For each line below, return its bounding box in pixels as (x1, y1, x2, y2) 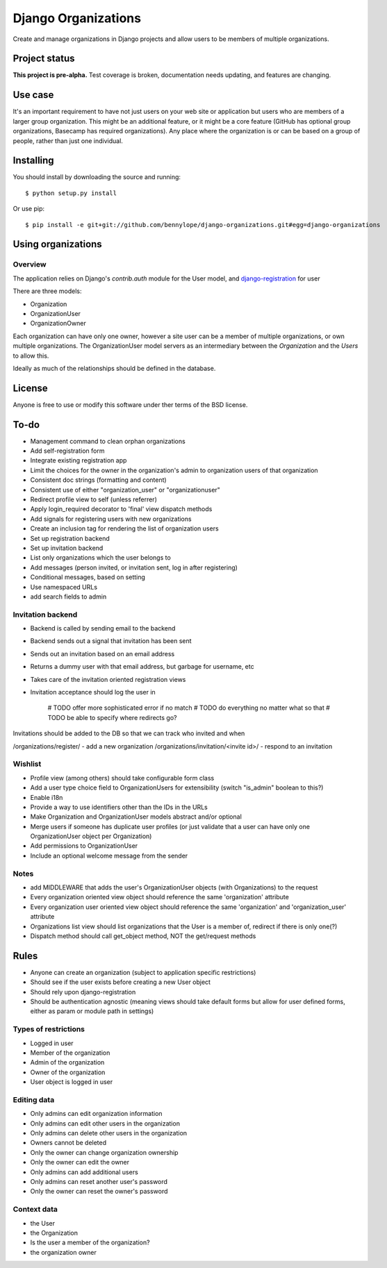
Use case (13, 89, 54, 101)
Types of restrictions (13, 1024, 85, 1034)
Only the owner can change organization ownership (30, 1148, 179, 1156)
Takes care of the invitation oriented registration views (30, 675, 186, 683)
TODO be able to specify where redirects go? (47, 713, 177, 721)
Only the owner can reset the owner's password (30, 1187, 168, 1196)
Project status (13, 53, 76, 65)
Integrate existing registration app (30, 456, 127, 465)
